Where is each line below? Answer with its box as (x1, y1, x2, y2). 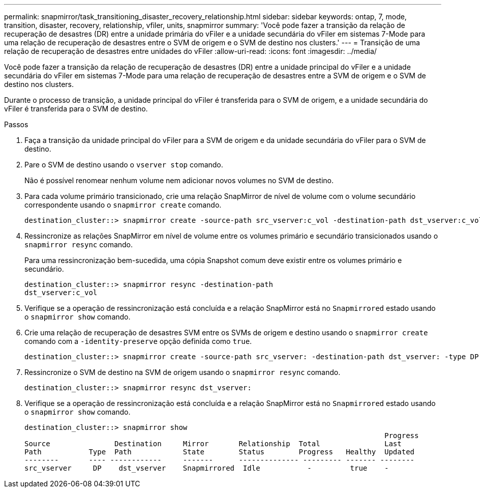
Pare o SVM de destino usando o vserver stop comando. (24, 160, 223, 169)
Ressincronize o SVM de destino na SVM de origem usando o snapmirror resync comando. (24, 368, 341, 377)
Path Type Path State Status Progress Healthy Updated (24, 448, 415, 456)
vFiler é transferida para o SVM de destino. (4, 104, 148, 113)
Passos (4, 120, 28, 129)
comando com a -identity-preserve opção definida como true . (24, 337, 252, 345)
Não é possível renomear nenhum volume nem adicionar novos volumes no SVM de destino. (24, 176, 334, 185)
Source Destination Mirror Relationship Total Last (24, 440, 402, 448)
